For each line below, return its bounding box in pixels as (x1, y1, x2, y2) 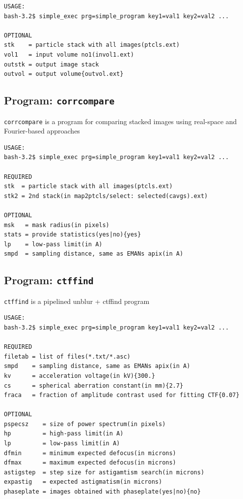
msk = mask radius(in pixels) (4, 221, 109, 229)
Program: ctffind (4, 272, 94, 288)
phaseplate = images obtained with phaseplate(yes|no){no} (4, 488, 201, 496)
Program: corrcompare (4, 93, 115, 108)
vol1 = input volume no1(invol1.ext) (4, 51, 134, 58)
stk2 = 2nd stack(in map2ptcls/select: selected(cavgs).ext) (4, 192, 208, 200)
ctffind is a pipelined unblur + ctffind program (4, 296, 150, 306)
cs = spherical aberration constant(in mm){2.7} (4, 382, 184, 389)
